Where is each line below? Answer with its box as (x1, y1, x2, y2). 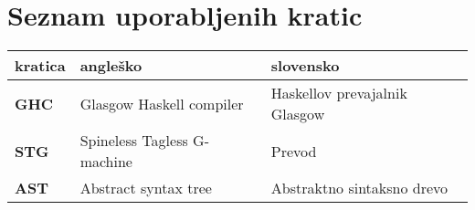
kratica (15, 55, 66, 77)
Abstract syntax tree (79, 177, 212, 199)
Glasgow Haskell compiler (79, 92, 244, 114)
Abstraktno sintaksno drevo (270, 177, 449, 199)
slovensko (270, 55, 340, 77)
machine (79, 151, 132, 173)
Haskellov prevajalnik (270, 82, 407, 104)
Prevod (270, 140, 317, 162)
